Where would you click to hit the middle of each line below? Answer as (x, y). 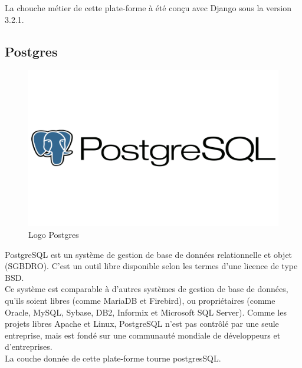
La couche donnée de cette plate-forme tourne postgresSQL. (113, 358)
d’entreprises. (29, 347)
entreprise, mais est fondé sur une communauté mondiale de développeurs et (143, 335)
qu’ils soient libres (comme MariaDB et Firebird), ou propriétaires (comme (140, 300)
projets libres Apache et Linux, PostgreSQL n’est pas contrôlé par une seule (142, 324)
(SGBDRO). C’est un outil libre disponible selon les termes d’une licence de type (151, 266)
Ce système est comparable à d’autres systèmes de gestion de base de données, (147, 289)
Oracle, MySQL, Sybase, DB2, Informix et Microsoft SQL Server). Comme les (146, 312)
